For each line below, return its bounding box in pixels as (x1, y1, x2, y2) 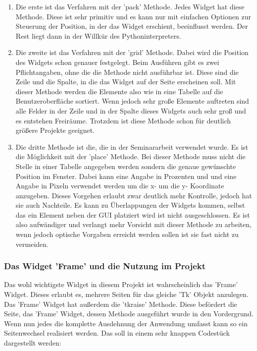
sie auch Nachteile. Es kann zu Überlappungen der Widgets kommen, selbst (15, 200, 245, 210)
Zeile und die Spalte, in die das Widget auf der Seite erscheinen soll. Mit (15, 76, 236, 87)
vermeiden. (15, 238, 49, 249)
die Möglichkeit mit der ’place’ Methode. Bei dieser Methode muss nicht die (15, 151, 246, 162)
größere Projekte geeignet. (15, 125, 95, 135)
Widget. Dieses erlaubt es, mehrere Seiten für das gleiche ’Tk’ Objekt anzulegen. (4, 289, 249, 299)
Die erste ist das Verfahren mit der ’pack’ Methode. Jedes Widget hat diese (15, 1, 245, 11)
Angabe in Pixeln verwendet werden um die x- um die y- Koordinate (15, 180, 224, 191)
